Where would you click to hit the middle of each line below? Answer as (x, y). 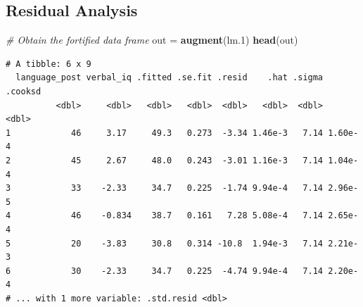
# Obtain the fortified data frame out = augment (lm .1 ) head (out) (152, 40)
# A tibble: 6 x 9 (49, 64)
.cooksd (24, 91)
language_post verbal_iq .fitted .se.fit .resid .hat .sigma (170, 78)
